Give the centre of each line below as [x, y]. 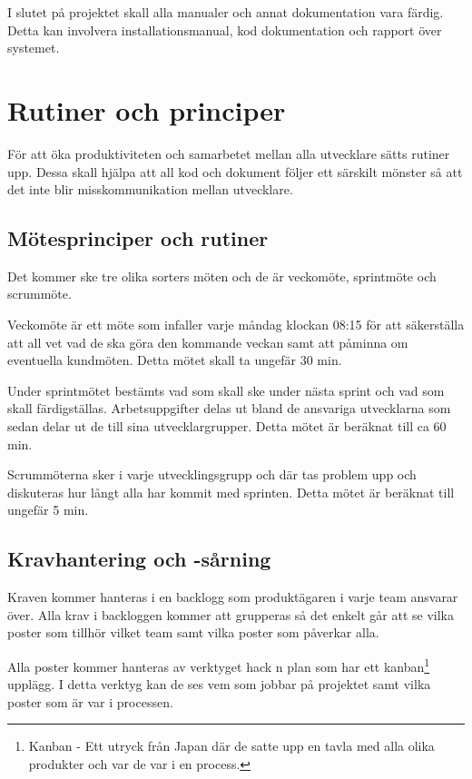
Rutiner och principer [147, 109]
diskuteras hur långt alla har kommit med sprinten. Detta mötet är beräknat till [231, 492]
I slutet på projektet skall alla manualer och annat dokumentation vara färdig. [226, 12]
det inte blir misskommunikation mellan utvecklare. [150, 189]
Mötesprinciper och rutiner [138, 238]
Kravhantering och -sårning [139, 559]
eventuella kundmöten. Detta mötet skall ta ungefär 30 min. [175, 360]
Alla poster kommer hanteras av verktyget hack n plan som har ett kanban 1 [219, 665]
